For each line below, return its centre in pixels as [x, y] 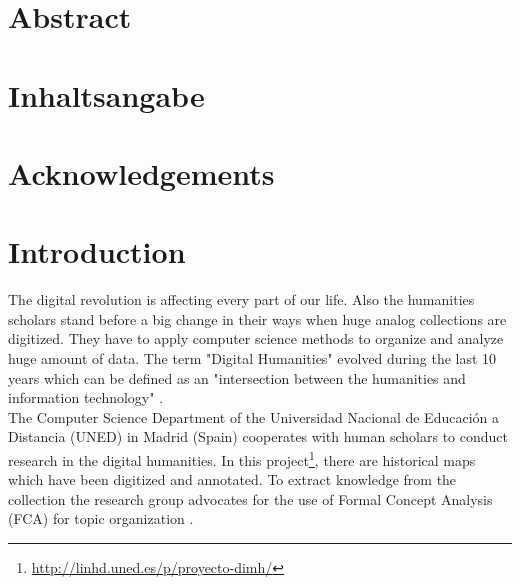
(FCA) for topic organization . [101, 518]
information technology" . [86, 397]
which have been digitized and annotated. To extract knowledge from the [232, 479]
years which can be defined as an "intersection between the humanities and [237, 377]
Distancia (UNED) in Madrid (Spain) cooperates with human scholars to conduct [258, 436]
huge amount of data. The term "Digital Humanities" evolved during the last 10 [252, 358]
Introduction [97, 251]
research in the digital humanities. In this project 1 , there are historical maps [242, 458]
